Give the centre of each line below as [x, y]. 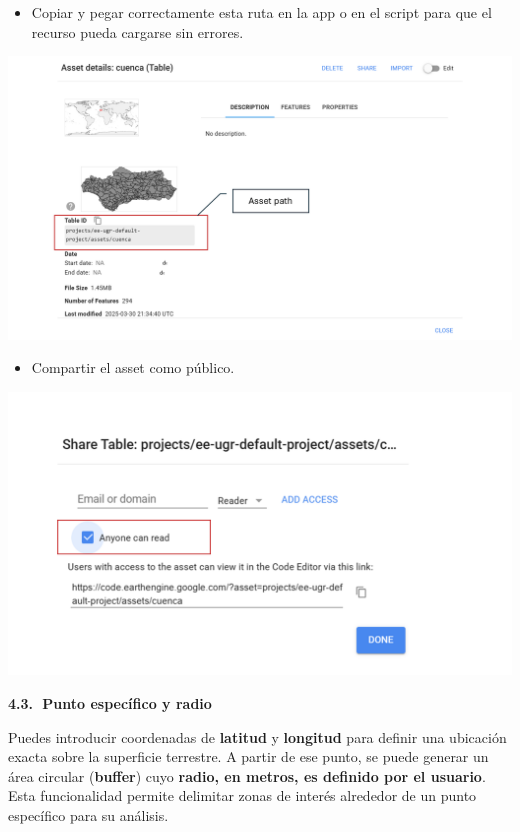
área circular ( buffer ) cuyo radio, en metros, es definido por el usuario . [247, 775]
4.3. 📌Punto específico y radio [110, 702]
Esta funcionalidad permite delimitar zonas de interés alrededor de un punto [242, 795]
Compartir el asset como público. [133, 367]
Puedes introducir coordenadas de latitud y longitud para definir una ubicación [257, 736]
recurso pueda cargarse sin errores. [137, 31]
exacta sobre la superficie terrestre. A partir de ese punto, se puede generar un [248, 756]
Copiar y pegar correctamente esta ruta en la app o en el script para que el [261, 12]
